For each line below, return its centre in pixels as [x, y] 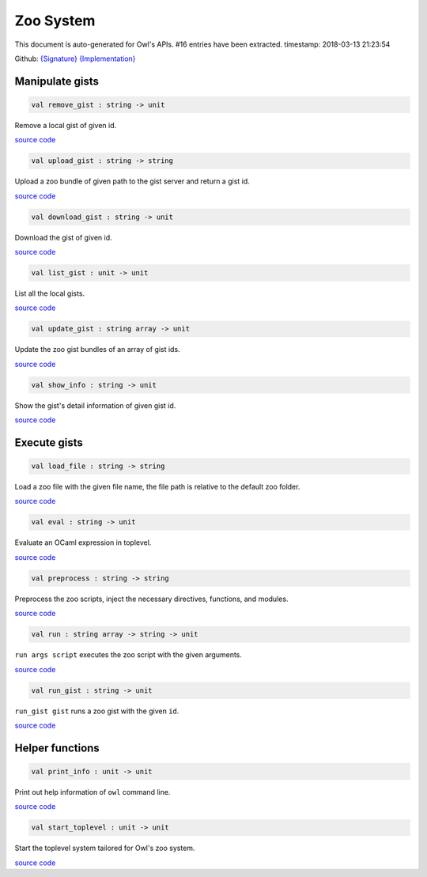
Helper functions [57, 748]
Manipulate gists [57, 81]
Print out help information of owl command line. [93, 792]
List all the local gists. [50, 293]
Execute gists [49, 442]
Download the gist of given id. [63, 237]
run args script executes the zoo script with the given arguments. [128, 655]
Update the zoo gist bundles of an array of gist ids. [98, 350]
